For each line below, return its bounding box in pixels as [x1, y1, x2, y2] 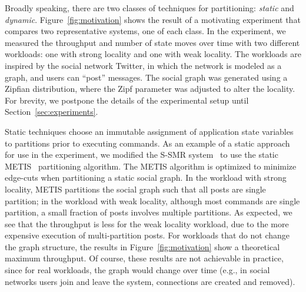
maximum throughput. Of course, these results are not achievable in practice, [5, 252, 284, 264]
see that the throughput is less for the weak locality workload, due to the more [5, 217, 289, 230]
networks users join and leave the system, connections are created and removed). [5, 275, 295, 287]
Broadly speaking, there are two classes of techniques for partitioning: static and [5, 2, 294, 14]
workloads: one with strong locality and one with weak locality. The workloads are [5, 48, 301, 60]
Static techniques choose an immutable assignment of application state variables [5, 125, 294, 137]
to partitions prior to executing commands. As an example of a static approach [5, 137, 290, 149]
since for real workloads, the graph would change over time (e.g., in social [5, 264, 270, 276]
